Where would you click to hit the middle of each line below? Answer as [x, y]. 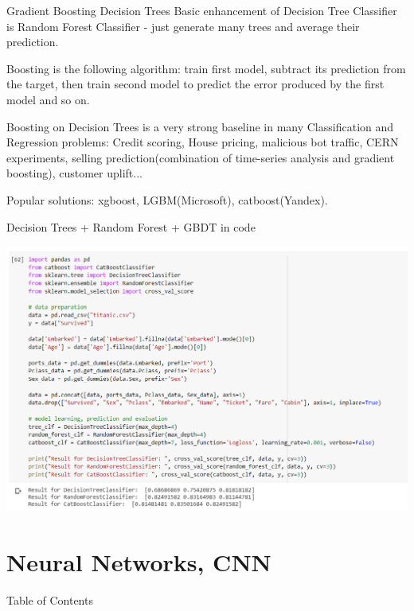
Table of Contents [50, 600]
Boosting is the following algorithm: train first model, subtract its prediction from [206, 68]
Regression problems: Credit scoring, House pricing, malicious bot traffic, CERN [203, 142]
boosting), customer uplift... [74, 173]
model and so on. [48, 99]
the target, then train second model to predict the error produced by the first [195, 84]
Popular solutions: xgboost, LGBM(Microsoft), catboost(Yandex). [167, 199]
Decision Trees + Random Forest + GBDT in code [131, 226]
